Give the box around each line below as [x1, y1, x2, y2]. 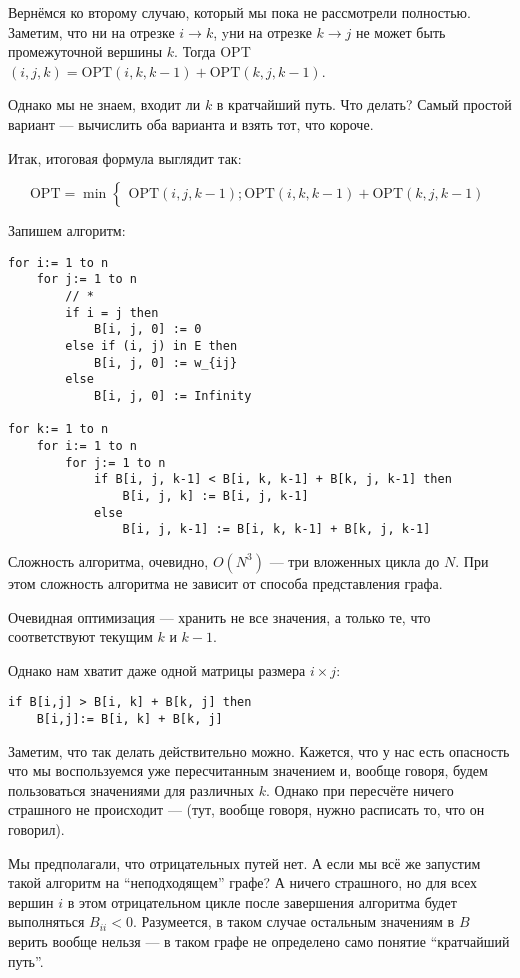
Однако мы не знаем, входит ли [8, 94, 201, 115]
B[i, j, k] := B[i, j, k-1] [122, 488, 309, 503]
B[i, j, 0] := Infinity [93, 389, 252, 403]
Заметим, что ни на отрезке [8, 21, 175, 42]
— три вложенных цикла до [269, 550, 440, 571]
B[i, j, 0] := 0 [93, 322, 202, 337]
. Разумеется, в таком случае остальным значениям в [132, 911, 455, 932]
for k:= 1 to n [8, 422, 109, 437]
